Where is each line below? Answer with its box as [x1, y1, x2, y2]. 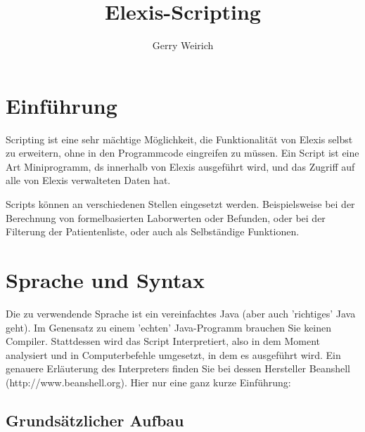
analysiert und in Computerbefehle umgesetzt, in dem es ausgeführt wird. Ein [6, 347, 341, 362]
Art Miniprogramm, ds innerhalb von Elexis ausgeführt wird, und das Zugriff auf [6, 159, 355, 174]
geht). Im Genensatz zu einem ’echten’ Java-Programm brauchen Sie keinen [6, 320, 332, 334]
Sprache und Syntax [6, 266, 205, 294]
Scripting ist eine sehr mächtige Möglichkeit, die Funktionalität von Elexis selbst [6, 131, 353, 146]
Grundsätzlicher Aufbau [6, 409, 184, 431]
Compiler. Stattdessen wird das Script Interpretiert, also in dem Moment [6, 334, 320, 348]
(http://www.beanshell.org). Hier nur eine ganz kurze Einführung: [6, 374, 291, 389]
